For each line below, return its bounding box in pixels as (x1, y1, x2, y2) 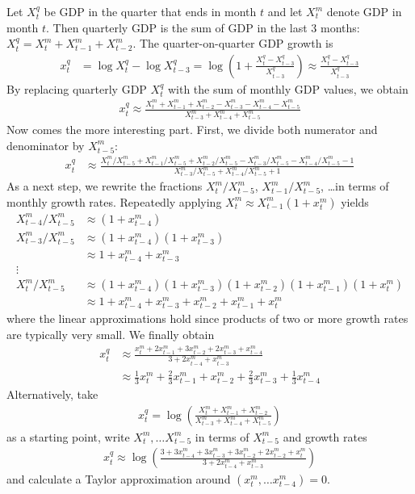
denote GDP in (326, 3, 402, 19)
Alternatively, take (6, 385, 99, 402)
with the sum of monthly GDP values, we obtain (167, 80, 409, 97)
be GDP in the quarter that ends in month (44, 3, 257, 19)
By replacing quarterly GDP (6, 80, 147, 97)
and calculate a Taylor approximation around (6, 471, 231, 488)
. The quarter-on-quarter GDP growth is (132, 35, 333, 52)
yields (341, 193, 369, 210)
